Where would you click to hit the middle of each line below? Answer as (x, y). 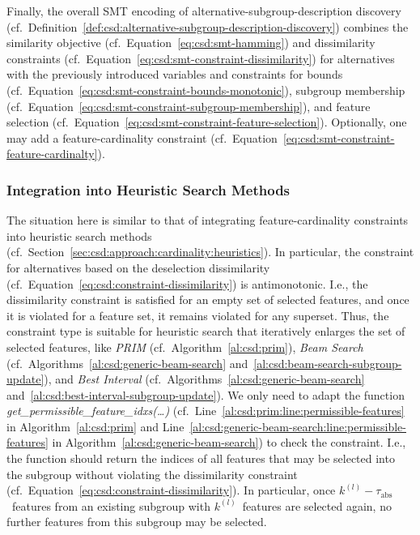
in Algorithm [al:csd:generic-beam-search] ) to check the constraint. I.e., (229, 442)
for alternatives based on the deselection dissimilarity (138, 267)
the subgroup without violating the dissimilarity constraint (152, 474)
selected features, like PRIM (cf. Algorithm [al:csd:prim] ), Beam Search (185, 347)
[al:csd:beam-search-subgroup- (328, 363)
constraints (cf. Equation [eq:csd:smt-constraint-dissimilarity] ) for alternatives (201, 58)
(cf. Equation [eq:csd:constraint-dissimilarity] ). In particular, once (171, 490)
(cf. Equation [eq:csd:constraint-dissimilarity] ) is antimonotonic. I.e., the (187, 283)
